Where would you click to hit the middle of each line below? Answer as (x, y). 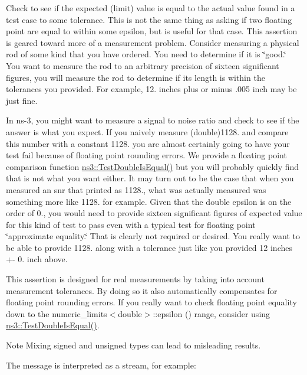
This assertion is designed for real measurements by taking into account (135, 279)
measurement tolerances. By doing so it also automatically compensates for (142, 290)
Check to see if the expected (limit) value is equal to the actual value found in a (151, 8)
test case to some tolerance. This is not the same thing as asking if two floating (149, 19)
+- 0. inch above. (37, 259)
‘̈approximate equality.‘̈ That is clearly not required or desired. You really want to (153, 236)
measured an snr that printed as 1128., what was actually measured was (136, 189)
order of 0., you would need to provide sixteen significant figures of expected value (154, 213)
